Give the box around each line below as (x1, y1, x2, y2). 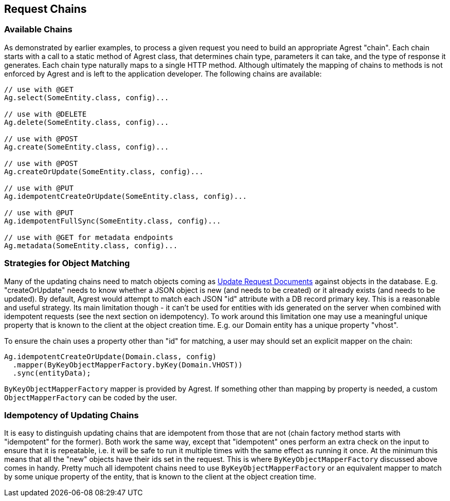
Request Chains (4, 3, 87, 15)
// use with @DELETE (4, 109, 87, 118)
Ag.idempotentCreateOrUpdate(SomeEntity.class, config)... (4, 192, 247, 200)
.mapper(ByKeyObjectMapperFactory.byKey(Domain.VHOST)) (12, 360, 243, 369)
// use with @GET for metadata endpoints (4, 233, 173, 242)
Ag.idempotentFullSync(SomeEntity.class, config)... (4, 216, 221, 225)
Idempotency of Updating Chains (4, 410, 139, 420)
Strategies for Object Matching (4, 258, 130, 269)
